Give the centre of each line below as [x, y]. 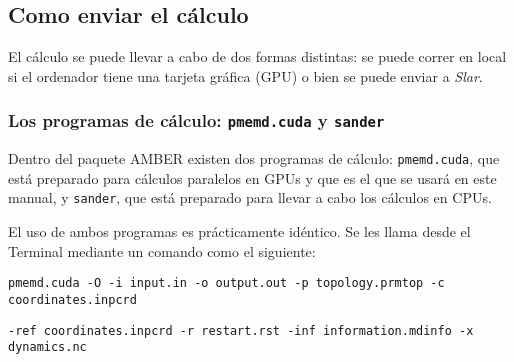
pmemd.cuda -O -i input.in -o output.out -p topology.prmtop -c [226, 283]
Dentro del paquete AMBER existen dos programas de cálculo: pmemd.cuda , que [254, 158]
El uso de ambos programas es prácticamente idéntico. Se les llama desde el [239, 231]
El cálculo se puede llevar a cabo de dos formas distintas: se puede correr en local [257, 56]
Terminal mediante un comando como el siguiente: [162, 250]
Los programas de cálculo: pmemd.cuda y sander [196, 120]
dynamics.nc [47, 347]
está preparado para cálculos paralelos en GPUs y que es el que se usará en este [252, 177]
